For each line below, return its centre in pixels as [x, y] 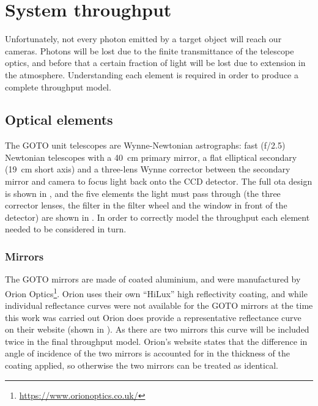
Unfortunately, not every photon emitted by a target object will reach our [143, 39]
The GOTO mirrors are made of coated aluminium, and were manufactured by [153, 279]
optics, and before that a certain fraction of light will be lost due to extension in [155, 63]
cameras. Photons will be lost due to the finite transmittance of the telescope [150, 50]
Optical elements [59, 120]
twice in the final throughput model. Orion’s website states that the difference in [156, 341]
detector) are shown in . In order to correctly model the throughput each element [157, 217]
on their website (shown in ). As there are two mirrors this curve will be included [157, 329]
